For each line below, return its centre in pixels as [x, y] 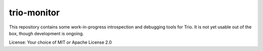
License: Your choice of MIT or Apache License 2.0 [60, 42]
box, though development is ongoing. [47, 33]
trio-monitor [34, 13]
